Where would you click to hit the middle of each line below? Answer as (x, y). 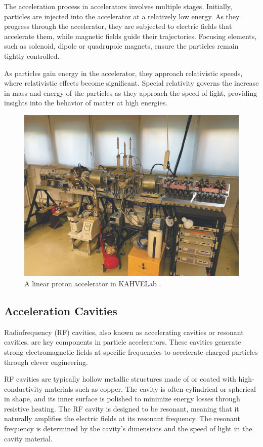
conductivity (23, 388)
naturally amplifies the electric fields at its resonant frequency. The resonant (122, 418)
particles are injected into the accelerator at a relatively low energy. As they (122, 16)
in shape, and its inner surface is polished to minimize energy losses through (122, 399)
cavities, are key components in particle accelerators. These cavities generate (123, 342)
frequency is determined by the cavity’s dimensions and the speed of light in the (128, 429)
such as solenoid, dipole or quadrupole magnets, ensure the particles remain (121, 46)
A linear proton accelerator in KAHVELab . (93, 283)
